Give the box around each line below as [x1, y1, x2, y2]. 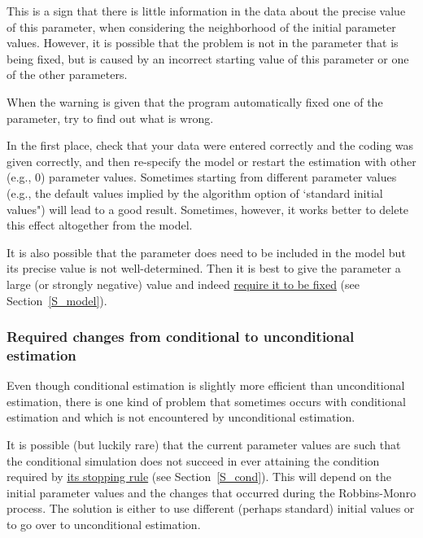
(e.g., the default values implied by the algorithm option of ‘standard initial [7, 184, 383, 201]
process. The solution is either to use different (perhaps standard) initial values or [7, 500, 415, 517]
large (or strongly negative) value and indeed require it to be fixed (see [7, 275, 360, 292]
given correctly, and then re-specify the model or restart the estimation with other [7, 152, 416, 169]
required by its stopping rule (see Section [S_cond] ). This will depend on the [7, 468, 391, 485]
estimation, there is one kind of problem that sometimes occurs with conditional [7, 392, 406, 409]
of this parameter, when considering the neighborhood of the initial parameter [7, 18, 396, 35]
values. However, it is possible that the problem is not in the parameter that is [7, 34, 399, 51]
